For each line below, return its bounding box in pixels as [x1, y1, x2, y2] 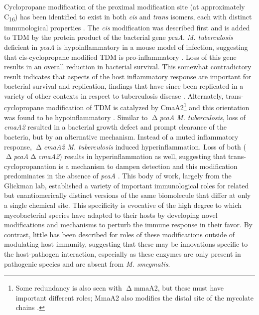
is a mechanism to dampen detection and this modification [58, 160, 238, 171]
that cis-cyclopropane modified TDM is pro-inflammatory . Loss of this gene [4, 51, 237, 62]
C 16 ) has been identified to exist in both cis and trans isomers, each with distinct [4, 11, 252, 23]
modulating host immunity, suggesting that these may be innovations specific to [4, 239, 248, 249]
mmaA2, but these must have [133, 283, 224, 293]
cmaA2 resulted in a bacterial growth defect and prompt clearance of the [4, 122, 227, 132]
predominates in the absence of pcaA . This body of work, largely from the [4, 170, 232, 181]
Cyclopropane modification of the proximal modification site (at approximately [4, 1, 245, 11]
